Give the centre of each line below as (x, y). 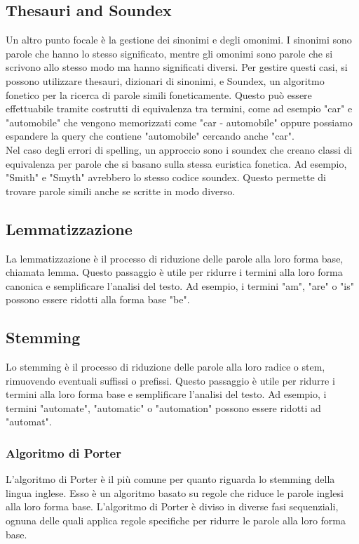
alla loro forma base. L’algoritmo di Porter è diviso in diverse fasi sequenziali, (172, 506)
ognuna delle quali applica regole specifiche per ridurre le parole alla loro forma (176, 520)
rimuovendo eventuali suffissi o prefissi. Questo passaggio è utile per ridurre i (170, 380)
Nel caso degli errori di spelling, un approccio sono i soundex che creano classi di (179, 149)
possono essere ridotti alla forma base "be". (98, 299)
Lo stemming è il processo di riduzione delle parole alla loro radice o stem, (165, 367)
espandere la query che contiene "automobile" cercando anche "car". (150, 136)
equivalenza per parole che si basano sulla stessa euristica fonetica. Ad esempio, (176, 163)
